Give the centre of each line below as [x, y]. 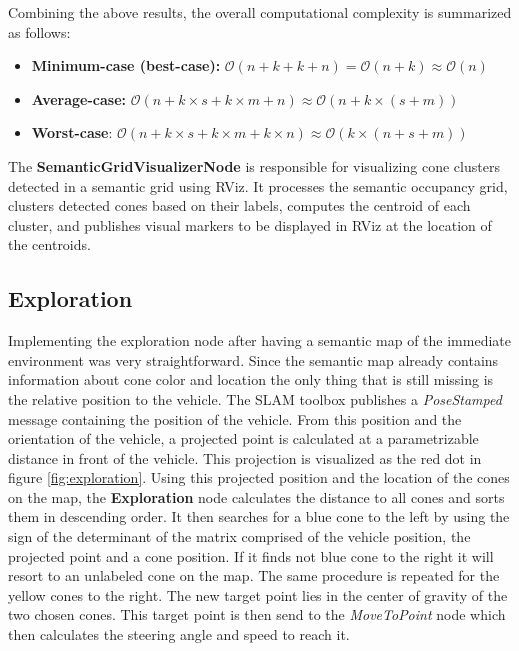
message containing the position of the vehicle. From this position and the [235, 418]
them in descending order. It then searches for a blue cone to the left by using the [259, 516]
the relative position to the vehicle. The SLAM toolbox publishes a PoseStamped [255, 398]
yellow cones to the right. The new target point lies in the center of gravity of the [258, 594]
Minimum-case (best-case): [126, 65]
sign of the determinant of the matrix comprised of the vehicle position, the [239, 536]
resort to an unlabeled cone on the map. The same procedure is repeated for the [254, 575]
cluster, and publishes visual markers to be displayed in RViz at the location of [250, 224]
